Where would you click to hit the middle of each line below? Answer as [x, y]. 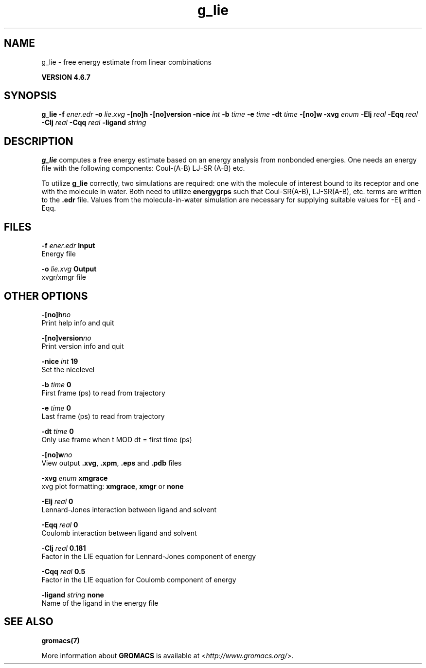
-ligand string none [73, 595]
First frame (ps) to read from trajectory [103, 393]
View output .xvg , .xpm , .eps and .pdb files [112, 463]
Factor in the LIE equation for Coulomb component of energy [139, 579]
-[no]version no [66, 338]
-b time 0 [56, 384]
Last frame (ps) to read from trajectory [103, 416]
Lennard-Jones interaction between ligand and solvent [129, 509]
